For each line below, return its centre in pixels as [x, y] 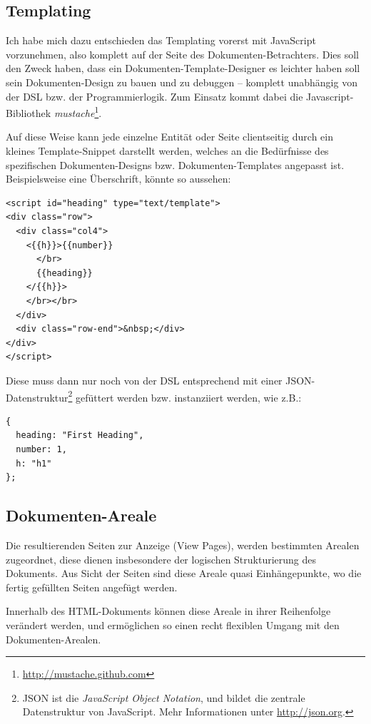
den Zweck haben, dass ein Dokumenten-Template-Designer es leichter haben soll [183, 68]
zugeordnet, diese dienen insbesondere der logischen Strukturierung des [161, 559]
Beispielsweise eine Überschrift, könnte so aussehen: [118, 179]
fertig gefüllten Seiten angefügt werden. [92, 587]
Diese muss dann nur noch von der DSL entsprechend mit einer [144, 380]
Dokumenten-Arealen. [54, 639]
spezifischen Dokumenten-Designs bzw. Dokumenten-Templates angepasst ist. [175, 164]
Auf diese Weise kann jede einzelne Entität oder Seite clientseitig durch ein [169, 137]
